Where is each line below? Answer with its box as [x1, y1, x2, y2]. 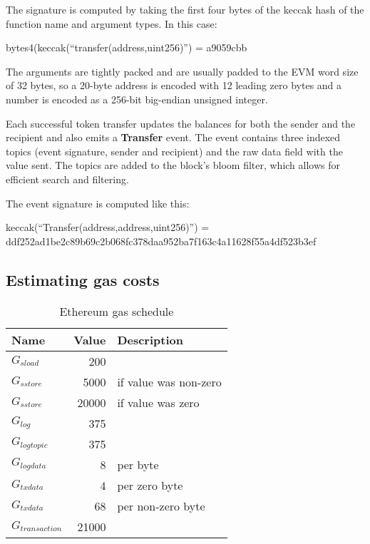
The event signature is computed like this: [6, 195, 190, 210]
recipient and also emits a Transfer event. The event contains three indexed [6, 130, 341, 145]
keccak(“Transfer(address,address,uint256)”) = [6, 220, 210, 235]
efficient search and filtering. [6, 171, 129, 186]
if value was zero [117, 394, 200, 411]
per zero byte [117, 476, 183, 493]
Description [117, 331, 183, 348]
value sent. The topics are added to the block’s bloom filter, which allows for [6, 158, 341, 173]
